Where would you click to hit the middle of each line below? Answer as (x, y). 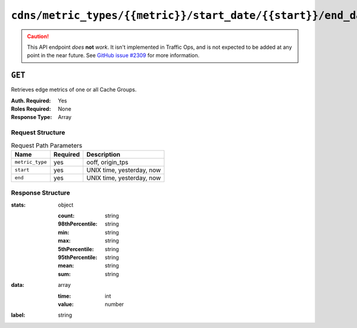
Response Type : (32, 117)
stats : (18, 205)
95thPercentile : (78, 257)
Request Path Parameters (47, 145)
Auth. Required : (31, 101)
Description (104, 154)
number (115, 304)
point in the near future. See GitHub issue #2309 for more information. (113, 55)
